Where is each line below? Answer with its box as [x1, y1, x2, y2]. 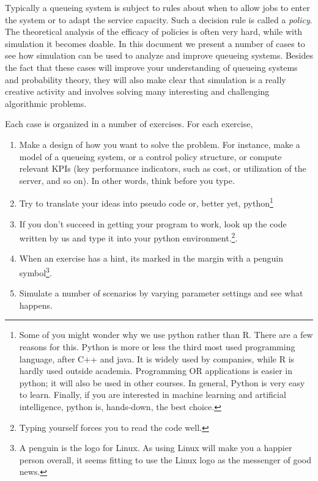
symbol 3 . [19, 265, 52, 279]
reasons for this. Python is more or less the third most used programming [19, 340, 295, 353]
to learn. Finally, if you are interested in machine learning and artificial [19, 388, 286, 401]
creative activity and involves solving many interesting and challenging [5, 85, 270, 98]
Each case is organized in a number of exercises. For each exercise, [5, 117, 253, 130]
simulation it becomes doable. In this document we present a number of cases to [5, 37, 305, 50]
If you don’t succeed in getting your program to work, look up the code [19, 217, 287, 230]
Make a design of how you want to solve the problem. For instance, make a [19, 138, 300, 150]
